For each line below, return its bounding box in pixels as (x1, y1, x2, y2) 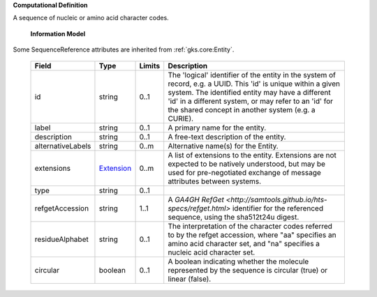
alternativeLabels (34, 141, 91, 151)
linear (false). (168, 274, 212, 284)
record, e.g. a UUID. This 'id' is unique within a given (168, 79, 340, 89)
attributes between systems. (168, 176, 262, 186)
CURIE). (168, 114, 194, 123)
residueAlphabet (34, 234, 89, 244)
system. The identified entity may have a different (168, 87, 331, 97)
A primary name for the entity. (168, 123, 267, 132)
